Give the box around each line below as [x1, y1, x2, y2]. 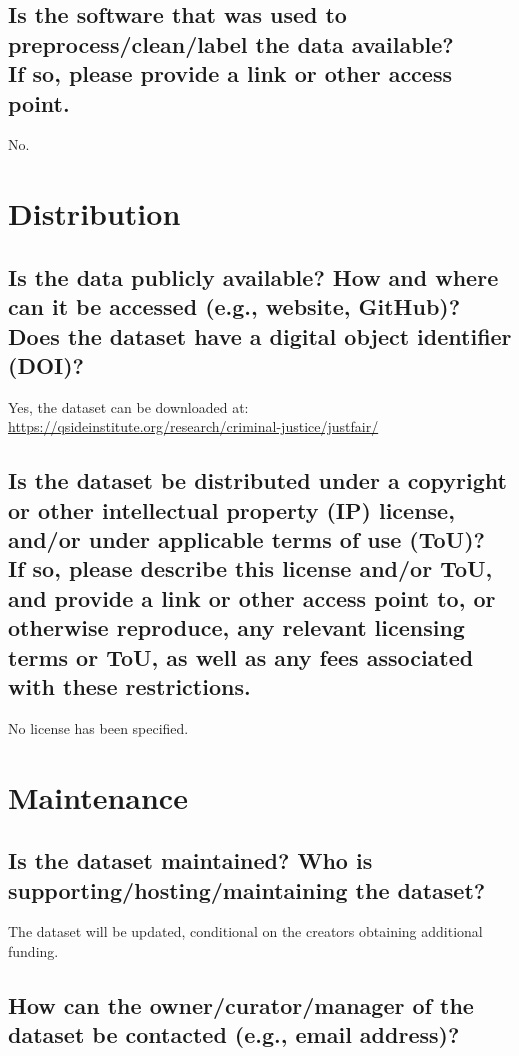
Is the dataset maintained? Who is [8, 845, 373, 876]
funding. [8, 941, 59, 961]
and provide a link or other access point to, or [8, 582, 496, 613]
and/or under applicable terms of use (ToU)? [8, 524, 485, 555]
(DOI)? [8, 349, 84, 380]
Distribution [8, 193, 181, 234]
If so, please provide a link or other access [8, 58, 452, 89]
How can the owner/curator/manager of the [8, 989, 474, 1020]
